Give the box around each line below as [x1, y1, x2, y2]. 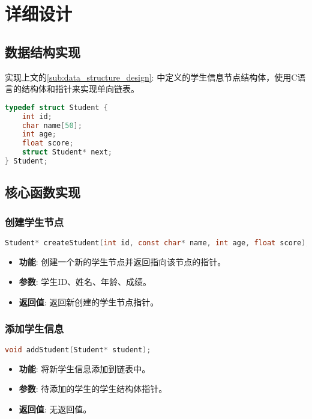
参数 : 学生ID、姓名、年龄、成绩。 [19, 275, 152, 288]
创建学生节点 [5, 214, 64, 229]
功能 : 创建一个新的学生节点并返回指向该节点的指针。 [19, 255, 226, 268]
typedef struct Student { [5, 103, 108, 112]
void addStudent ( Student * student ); [5, 345, 151, 354]
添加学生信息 [5, 321, 64, 336]
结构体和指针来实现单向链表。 [21, 82, 139, 95]
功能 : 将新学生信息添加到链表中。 [19, 362, 151, 375]
